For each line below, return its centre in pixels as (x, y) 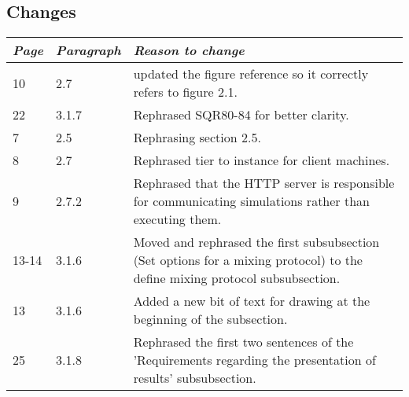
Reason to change (189, 50)
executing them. (177, 219)
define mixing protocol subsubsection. (237, 278)
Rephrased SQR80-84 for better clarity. (241, 115)
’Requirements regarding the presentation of (254, 360)
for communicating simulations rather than (251, 201)
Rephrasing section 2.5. (197, 138)
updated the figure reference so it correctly (251, 74)
